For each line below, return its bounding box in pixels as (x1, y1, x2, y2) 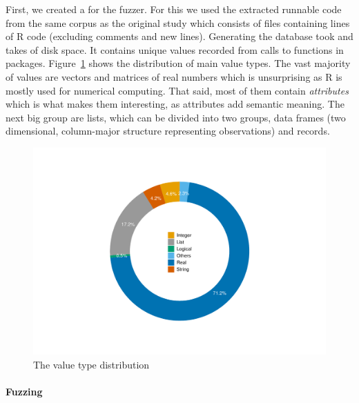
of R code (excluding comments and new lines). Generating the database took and (6, 29, 353, 43)
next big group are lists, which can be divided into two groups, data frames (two (6, 110, 346, 124)
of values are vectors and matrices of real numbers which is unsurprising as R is (6, 69, 342, 83)
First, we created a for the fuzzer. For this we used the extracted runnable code (6, 2, 342, 16)
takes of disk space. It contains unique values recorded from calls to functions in (6, 42, 344, 57)
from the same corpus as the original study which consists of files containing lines (6, 15, 350, 30)
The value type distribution (33, 357, 150, 371)
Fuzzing (6, 384, 43, 398)
